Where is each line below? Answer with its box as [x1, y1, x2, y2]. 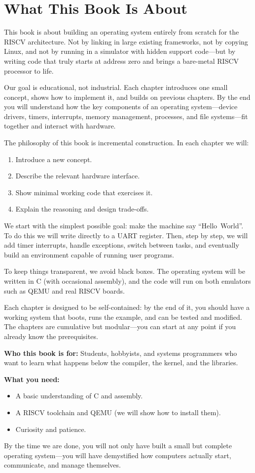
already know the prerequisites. [4, 331, 98, 341]
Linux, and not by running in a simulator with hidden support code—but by [4, 46, 236, 56]
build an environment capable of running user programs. [4, 249, 174, 259]
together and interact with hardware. [4, 121, 116, 131]
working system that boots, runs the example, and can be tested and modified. [4, 311, 242, 322]
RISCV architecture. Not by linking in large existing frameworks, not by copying [4, 36, 248, 46]
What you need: [4, 374, 60, 384]
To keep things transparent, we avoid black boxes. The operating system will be [4, 266, 245, 276]
